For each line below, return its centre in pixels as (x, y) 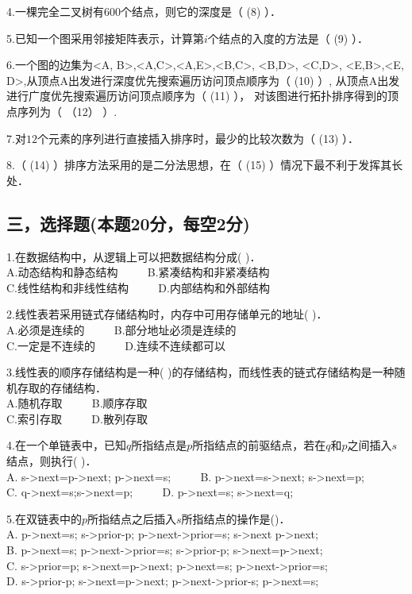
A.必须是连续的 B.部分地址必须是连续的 (121, 329)
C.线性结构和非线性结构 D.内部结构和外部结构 (138, 287)
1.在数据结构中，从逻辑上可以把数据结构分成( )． (134, 256)
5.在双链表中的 (44, 518)
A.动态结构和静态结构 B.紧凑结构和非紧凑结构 (138, 272)
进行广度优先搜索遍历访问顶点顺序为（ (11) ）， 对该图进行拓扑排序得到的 (197, 96)
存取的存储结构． (62, 387)
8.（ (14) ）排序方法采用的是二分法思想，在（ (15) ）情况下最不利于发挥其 (199, 165)
